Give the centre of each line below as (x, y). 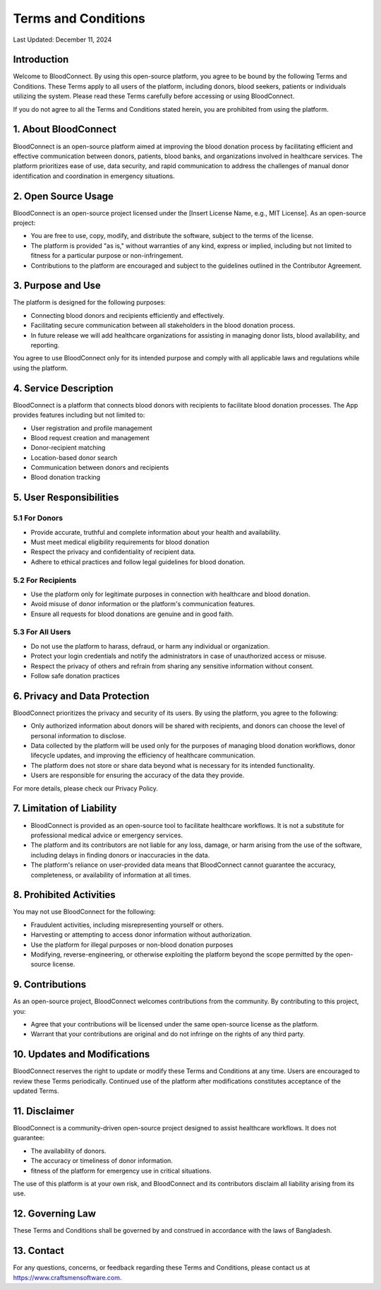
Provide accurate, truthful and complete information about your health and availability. (156, 532)
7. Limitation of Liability (65, 809)
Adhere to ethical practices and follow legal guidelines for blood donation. (138, 562)
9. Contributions (50, 984)
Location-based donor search (74, 457)
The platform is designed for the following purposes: (89, 302)
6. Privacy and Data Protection (81, 696)
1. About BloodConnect (65, 130)
